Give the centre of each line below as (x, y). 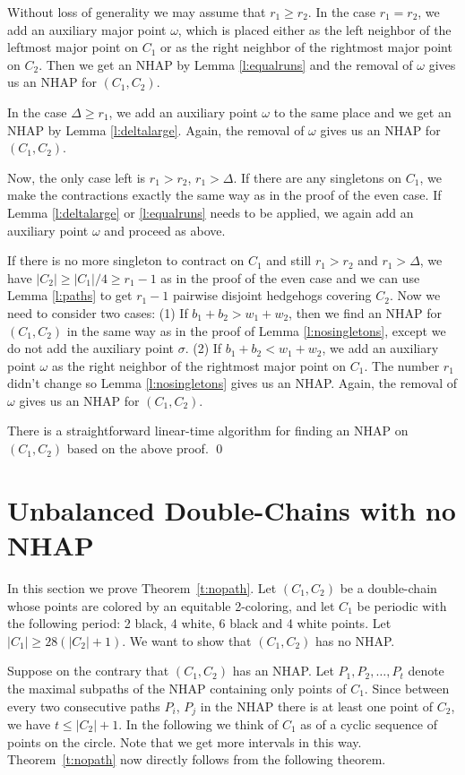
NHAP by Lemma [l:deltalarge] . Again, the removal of (156, 129)
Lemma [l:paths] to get (70, 295)
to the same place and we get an (362, 112)
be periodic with (402, 605)
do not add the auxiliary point (90, 348)
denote (426, 671)
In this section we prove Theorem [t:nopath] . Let (142, 587)
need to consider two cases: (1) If (98, 312)
